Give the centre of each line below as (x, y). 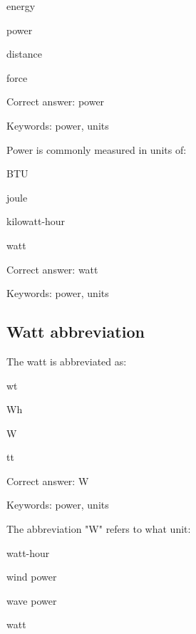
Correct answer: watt (52, 269)
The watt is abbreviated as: (67, 361)
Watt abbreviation (76, 332)
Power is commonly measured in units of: (97, 149)
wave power (32, 600)
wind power (32, 577)
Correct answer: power (56, 102)
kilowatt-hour (36, 221)
